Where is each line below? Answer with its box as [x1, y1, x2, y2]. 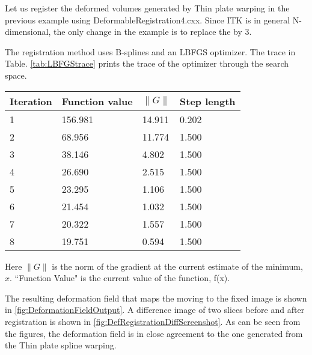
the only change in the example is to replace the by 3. [53, 25, 252, 38]
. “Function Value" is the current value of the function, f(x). [10, 272, 230, 284]
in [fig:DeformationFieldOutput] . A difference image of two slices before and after [5, 303, 305, 316]
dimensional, [5, 25, 51, 38]
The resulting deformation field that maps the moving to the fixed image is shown [5, 291, 307, 304]
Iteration [10, 94, 52, 108]
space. [5, 68, 27, 81]
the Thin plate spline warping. [5, 339, 117, 351]
